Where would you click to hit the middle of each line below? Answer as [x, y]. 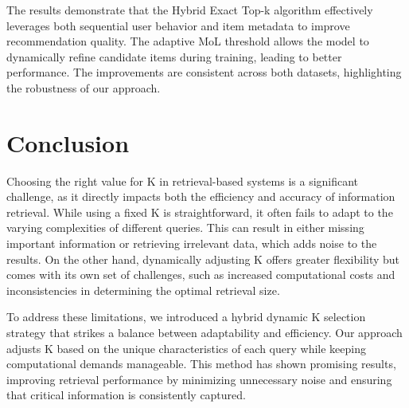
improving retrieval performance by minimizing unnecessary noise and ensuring [199, 379]
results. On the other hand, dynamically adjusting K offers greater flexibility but [203, 259]
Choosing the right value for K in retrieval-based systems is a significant [183, 180]
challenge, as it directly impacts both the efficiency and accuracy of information [201, 196]
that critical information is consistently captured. [126, 395]
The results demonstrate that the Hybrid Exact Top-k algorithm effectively [190, 10]
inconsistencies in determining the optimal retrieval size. [143, 290]
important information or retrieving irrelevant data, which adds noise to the [192, 243]
